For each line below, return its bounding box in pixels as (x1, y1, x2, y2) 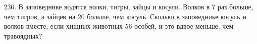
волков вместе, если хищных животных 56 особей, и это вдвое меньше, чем (4, 21, 234, 31)
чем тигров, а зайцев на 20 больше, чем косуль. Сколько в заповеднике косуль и (4, 11, 246, 21)
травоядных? (4, 30, 42, 41)
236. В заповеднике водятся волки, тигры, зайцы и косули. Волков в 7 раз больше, (4, 1, 254, 11)
